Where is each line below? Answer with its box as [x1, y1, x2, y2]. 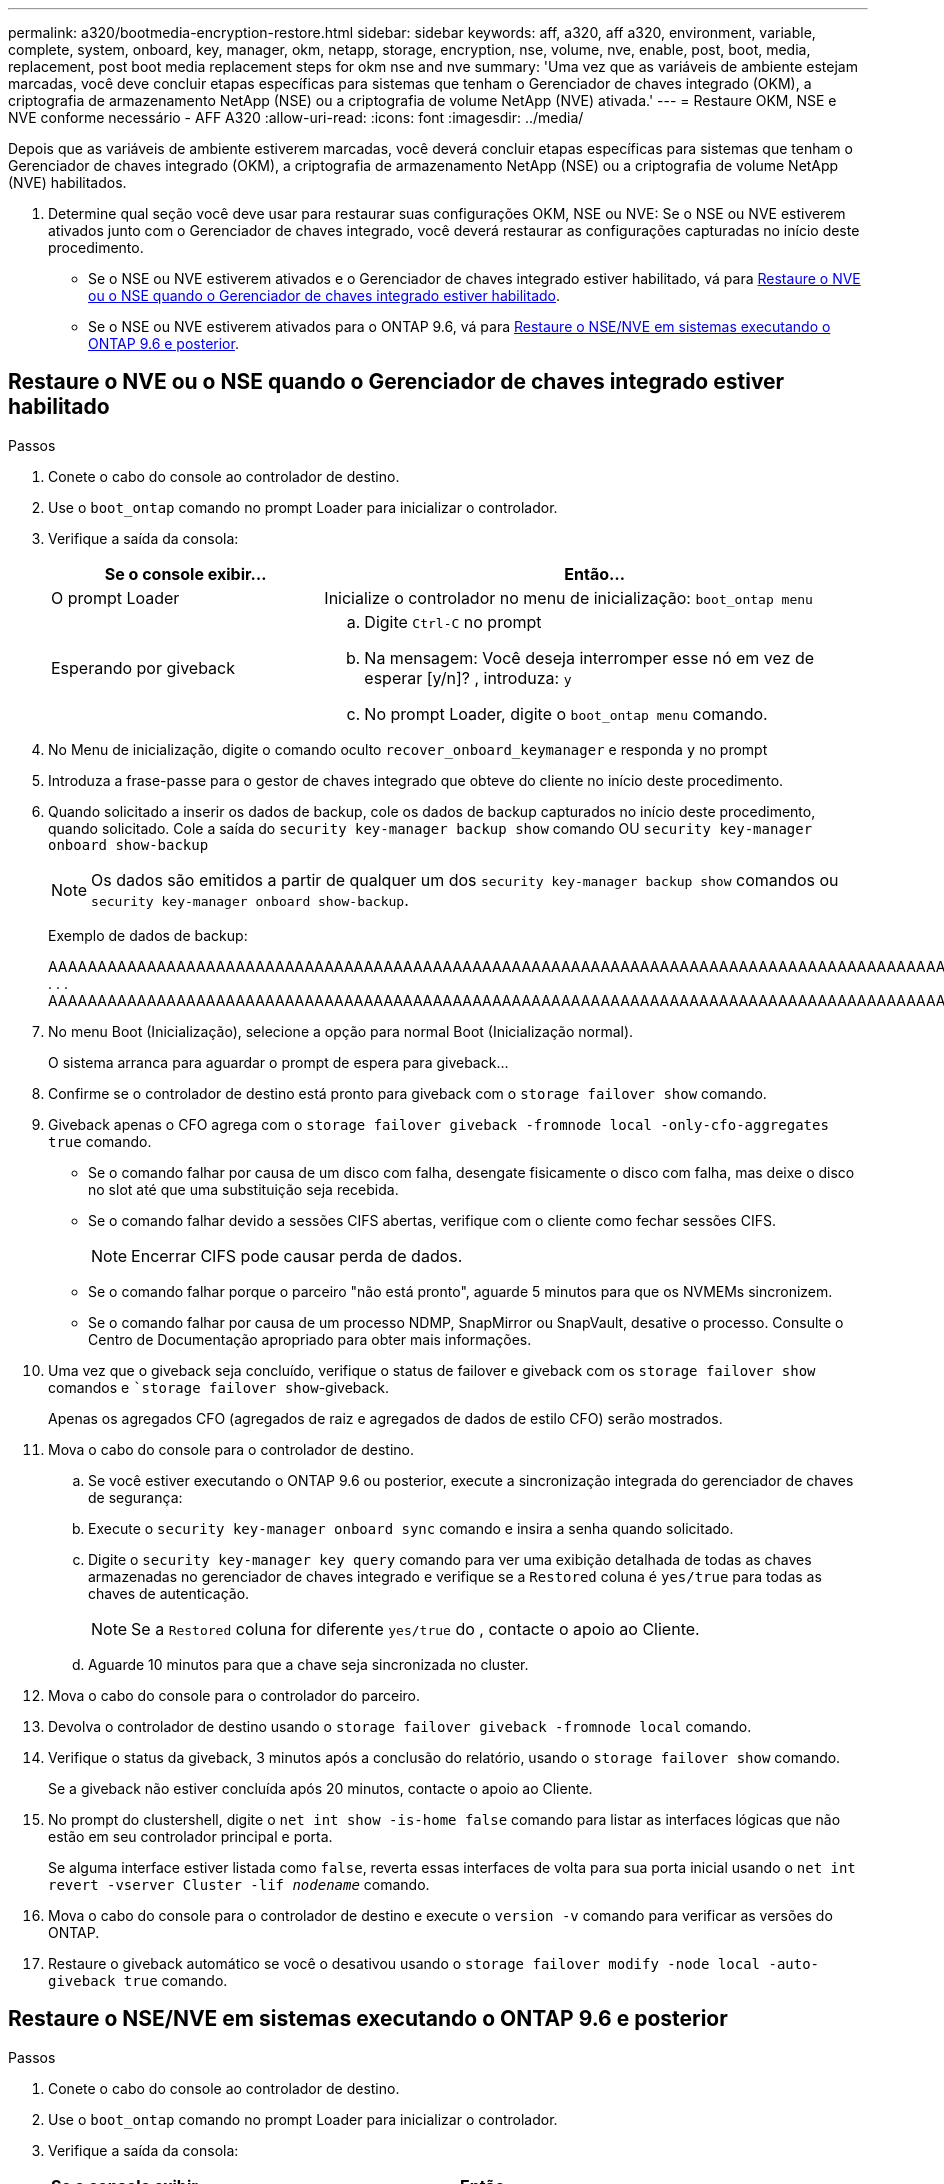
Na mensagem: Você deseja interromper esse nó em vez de [364, 647, 815, 668]
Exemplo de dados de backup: [48, 926, 248, 944]
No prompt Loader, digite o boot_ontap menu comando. [364, 703, 768, 724]
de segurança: [88, 1488, 183, 1506]
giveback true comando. [48, 1971, 228, 1989]
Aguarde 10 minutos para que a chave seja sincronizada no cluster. [88, 1655, 529, 1673]
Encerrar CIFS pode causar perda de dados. [131, 1245, 463, 1266]
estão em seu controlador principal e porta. [48, 1827, 333, 1845]
